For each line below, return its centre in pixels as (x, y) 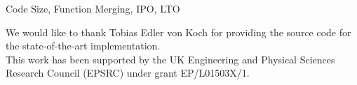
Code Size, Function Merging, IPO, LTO (93, 8)
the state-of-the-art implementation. (83, 46)
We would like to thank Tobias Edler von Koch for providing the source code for (178, 32)
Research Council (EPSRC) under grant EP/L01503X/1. (128, 73)
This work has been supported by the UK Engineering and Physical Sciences (170, 59)
